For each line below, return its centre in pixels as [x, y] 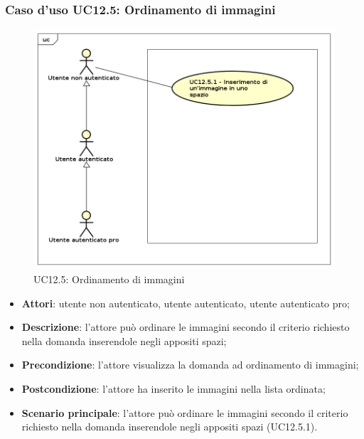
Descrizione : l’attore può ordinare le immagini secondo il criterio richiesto [186, 327]
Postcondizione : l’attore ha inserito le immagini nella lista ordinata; [173, 389]
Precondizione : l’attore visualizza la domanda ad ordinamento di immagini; [190, 365]
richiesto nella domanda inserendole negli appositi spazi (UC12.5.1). [170, 427]
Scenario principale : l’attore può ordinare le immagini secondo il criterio [185, 412]
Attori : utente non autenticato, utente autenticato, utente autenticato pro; [186, 303]
